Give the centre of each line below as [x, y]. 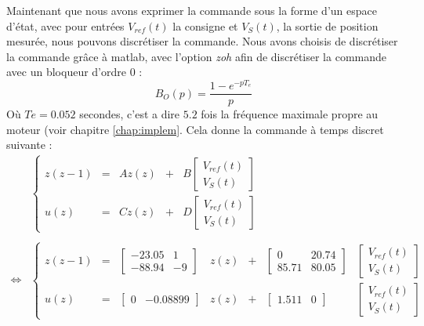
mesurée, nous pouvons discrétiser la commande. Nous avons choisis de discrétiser [202, 41]
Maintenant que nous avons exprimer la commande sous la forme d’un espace [192, 10]
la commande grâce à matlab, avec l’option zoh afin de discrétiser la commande [196, 56]
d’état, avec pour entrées [65, 25]
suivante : [29, 145]
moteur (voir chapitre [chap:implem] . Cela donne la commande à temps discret [195, 129]
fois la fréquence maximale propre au [290, 114]
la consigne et [205, 25]
